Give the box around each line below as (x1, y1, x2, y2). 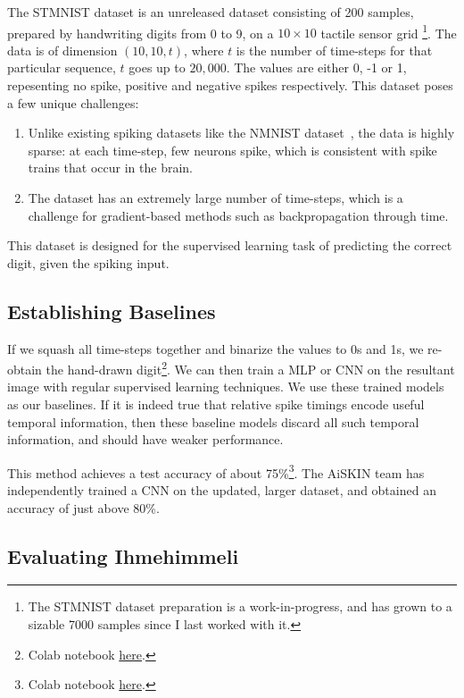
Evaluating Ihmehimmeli (7, 542, 239, 569)
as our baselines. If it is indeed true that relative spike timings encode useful (7, 395, 425, 414)
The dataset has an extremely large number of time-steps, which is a (28, 189, 403, 206)
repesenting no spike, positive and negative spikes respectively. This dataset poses (7, 76, 453, 95)
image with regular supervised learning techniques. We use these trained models (7, 377, 444, 396)
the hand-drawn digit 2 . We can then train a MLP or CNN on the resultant (46, 357, 455, 378)
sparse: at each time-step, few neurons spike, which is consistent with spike (28, 140, 437, 159)
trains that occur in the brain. (28, 158, 193, 177)
